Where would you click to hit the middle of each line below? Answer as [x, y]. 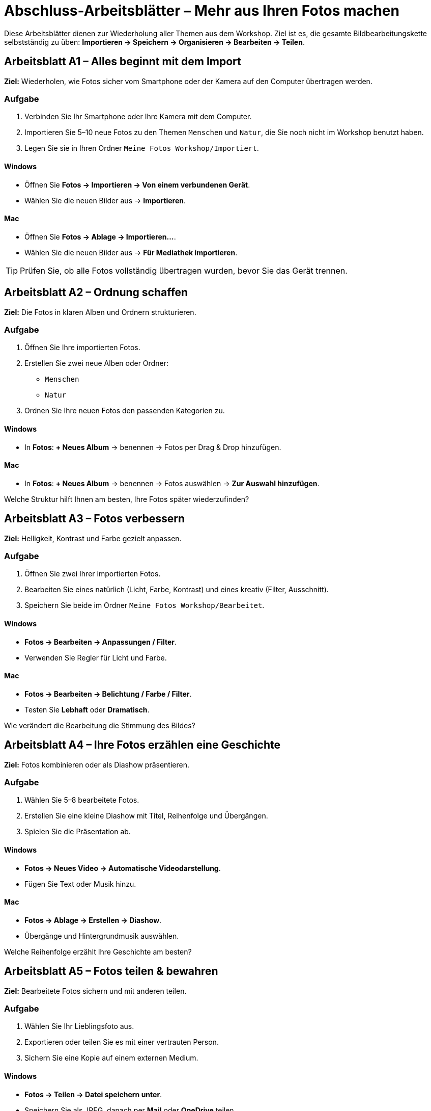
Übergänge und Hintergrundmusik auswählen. [102, 936]
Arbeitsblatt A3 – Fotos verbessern [95, 519]
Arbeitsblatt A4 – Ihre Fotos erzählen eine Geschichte [142, 745]
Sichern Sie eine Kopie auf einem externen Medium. [111, 1058]
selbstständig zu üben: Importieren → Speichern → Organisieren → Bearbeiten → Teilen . [154, 42]
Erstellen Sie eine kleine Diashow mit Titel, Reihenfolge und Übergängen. [146, 816]
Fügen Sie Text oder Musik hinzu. [80, 884]
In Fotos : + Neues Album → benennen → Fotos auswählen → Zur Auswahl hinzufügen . [172, 483]
